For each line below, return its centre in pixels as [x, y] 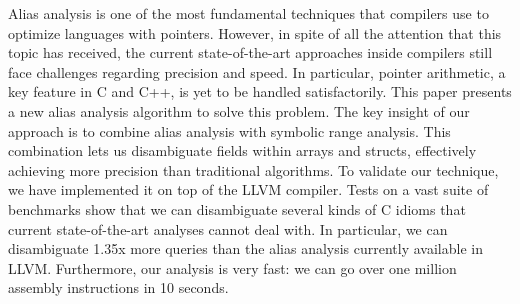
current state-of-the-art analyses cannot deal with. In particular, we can [228, 228]
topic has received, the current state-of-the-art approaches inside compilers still [250, 52]
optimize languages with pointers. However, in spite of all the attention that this [255, 32]
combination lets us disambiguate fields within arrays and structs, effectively [242, 150]
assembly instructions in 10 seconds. [118, 287]
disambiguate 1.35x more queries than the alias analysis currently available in [245, 248]
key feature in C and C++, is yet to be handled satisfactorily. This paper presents [260, 91]
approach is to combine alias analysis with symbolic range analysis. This [229, 130]
